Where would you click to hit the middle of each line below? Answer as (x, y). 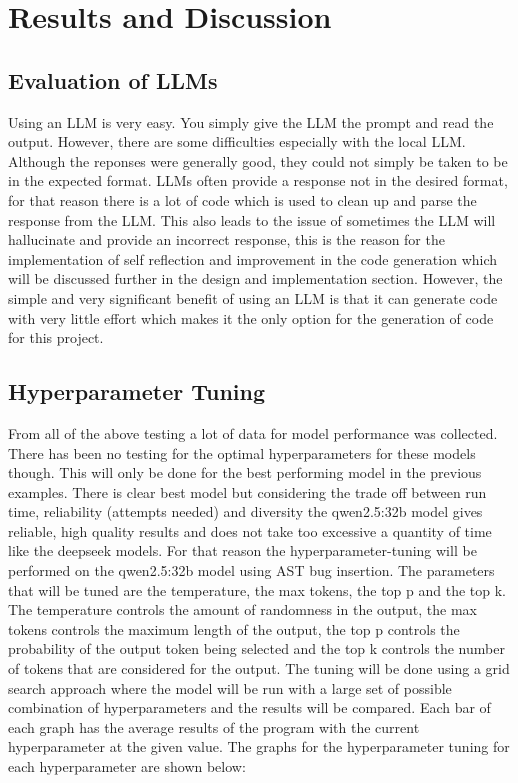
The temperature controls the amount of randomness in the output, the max (242, 609)
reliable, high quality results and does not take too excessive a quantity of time (250, 530)
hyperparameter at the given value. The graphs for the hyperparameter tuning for (259, 746)
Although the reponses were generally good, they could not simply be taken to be (258, 160)
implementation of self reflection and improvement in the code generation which (253, 258)
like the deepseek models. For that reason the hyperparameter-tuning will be (242, 550)
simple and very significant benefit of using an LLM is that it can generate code (253, 297)
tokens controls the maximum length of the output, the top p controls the (234, 628)
